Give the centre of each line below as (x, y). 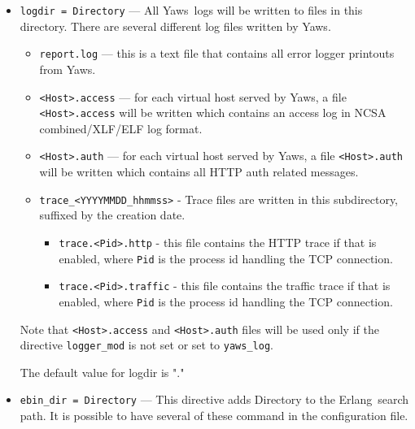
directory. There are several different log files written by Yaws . (175, 26)
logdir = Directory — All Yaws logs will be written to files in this (191, 10)
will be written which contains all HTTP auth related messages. (199, 172)
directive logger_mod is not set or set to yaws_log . (146, 345)
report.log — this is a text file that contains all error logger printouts (217, 53)
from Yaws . (68, 69)
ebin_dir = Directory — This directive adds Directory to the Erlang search (214, 399)
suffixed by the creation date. (112, 215)
